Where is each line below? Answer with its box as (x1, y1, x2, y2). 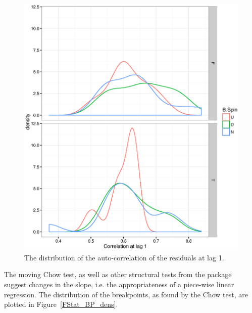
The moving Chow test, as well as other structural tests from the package (4, 269, 232, 280)
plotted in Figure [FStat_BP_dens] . (4, 299, 118, 309)
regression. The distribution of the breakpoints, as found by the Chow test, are (4, 289, 248, 299)
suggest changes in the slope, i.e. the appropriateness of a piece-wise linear (4, 279, 234, 290)
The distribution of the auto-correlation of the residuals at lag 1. (24, 252, 224, 262)
